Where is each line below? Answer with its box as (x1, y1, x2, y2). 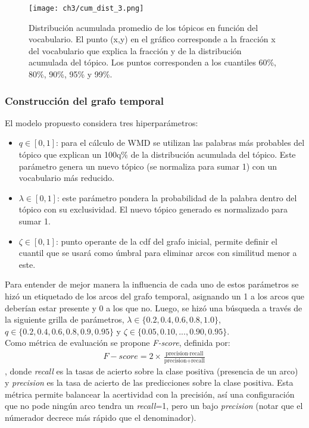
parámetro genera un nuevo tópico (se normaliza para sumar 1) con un (18, 160, 277, 172)
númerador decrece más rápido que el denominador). (5, 411, 196, 423)
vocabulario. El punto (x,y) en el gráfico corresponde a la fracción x (29, 33, 276, 45)
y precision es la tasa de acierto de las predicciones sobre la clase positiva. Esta (5, 376, 294, 389)
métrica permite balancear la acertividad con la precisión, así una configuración (5, 388, 295, 400)
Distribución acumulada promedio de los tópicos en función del (29, 21, 258, 33)
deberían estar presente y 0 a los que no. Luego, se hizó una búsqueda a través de (5, 301, 302, 314)
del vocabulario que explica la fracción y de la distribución (29, 44, 242, 57)
